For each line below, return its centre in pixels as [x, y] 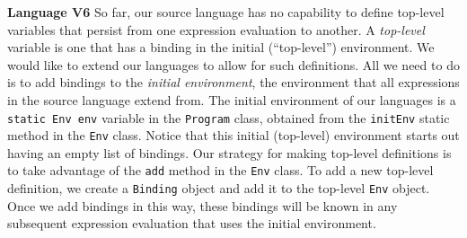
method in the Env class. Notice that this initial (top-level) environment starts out [233, 135]
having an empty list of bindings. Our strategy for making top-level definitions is [229, 152]
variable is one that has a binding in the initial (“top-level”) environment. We [221, 47]
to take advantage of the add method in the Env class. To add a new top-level [220, 170]
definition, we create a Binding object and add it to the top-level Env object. [219, 188]
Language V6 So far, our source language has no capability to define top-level [226, 12]
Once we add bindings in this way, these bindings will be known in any [203, 205]
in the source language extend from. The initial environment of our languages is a [232, 99]
